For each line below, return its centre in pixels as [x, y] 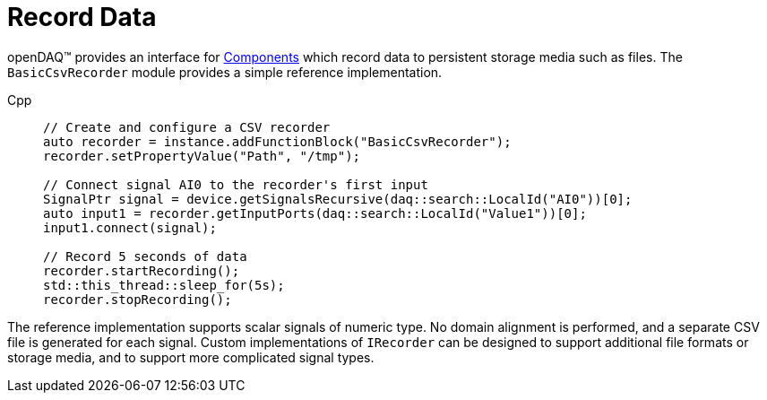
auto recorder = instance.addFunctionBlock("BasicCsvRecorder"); [277, 141]
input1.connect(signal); [130, 227]
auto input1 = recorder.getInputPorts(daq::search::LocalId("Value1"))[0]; [315, 213]
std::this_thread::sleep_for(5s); [164, 285]
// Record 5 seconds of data [145, 256]
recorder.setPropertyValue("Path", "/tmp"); [202, 156]
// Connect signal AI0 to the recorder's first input [236, 184]
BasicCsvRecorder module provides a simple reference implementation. [225, 72]
